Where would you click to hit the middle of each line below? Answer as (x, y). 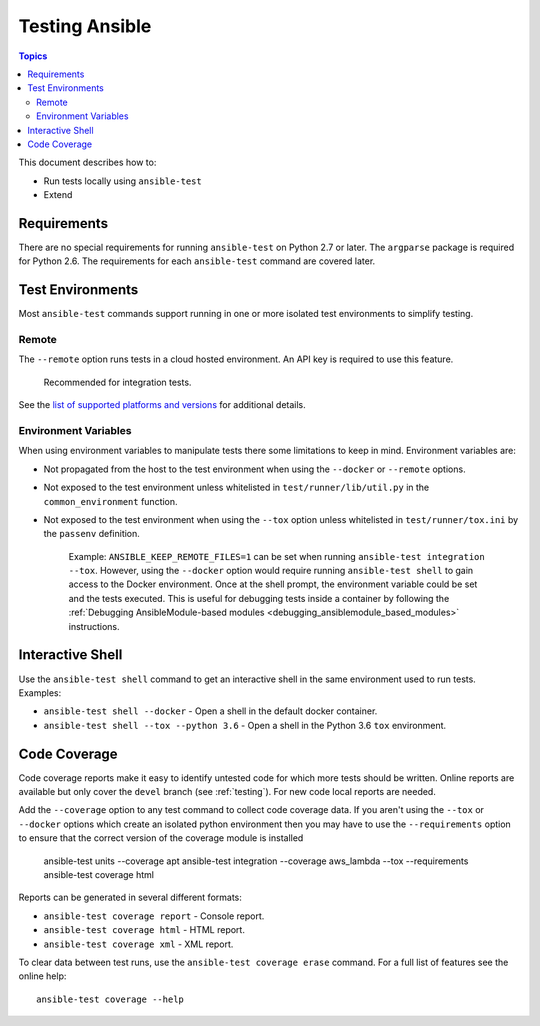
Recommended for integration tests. (117, 382)
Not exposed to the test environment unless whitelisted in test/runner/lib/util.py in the (236, 487)
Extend (58, 195)
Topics (33, 56)
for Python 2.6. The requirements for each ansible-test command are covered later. (197, 261)
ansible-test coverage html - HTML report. (144, 930)
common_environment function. (111, 501)
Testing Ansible (85, 26)
